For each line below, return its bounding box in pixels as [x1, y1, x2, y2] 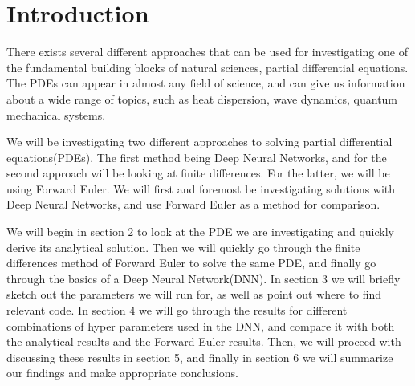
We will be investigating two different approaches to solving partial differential [6, 133, 393, 150]
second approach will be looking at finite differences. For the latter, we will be [6, 165, 390, 181]
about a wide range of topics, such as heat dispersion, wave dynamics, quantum [6, 90, 398, 107]
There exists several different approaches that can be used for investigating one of [6, 43, 408, 60]
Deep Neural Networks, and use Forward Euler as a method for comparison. [6, 196, 380, 213]
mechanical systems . [6, 106, 106, 123]
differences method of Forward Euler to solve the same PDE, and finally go [6, 254, 376, 271]
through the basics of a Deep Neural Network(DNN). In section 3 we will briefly [6, 270, 401, 286]
